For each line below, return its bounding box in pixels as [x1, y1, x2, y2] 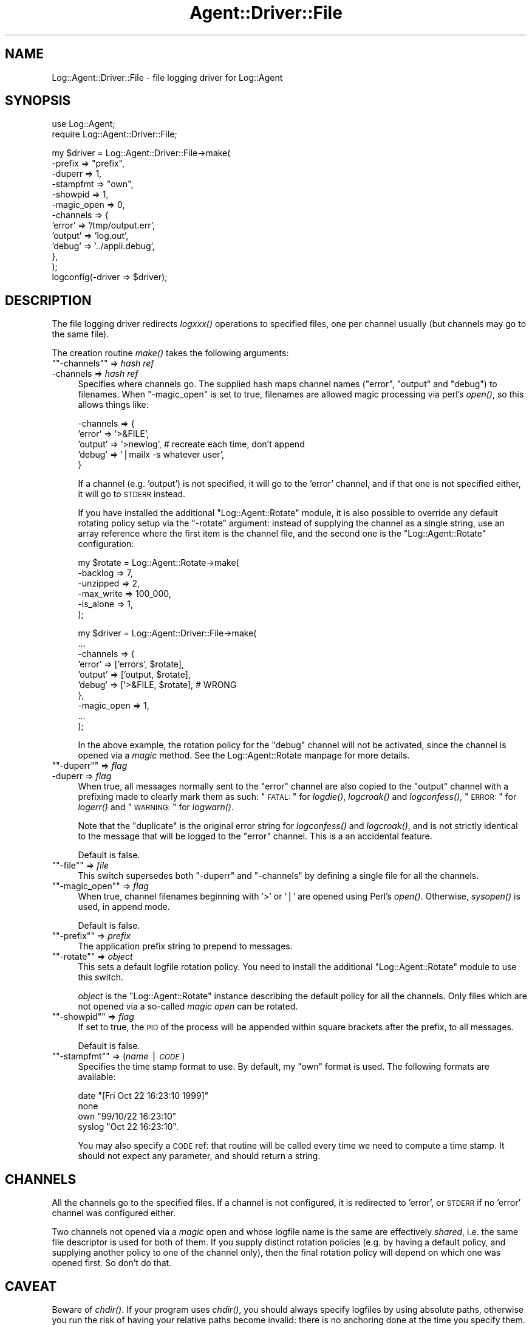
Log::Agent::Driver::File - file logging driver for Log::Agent [52, 72, 283, 83]
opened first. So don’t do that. [52, 1258, 172, 1268]
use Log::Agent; [52, 119, 115, 129]
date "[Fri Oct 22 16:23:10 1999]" [78, 1090, 209, 1101]
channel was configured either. [52, 1208, 176, 1219]
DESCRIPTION [5, 292, 92, 308]
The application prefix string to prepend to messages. [78, 941, 293, 952]
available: [78, 1072, 116, 1082]
